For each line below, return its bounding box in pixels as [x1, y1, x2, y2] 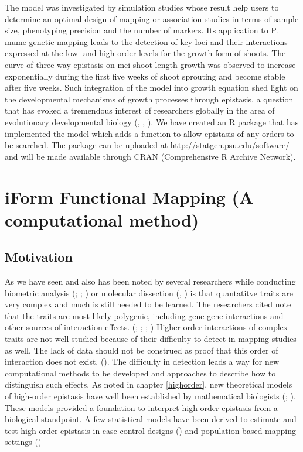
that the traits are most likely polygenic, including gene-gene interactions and [5, 309, 284, 321]
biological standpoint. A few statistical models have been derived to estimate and [5, 413, 297, 425]
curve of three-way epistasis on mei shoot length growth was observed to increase [5, 58, 296, 70]
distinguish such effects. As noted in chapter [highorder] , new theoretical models [5, 378, 292, 391]
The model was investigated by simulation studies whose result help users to [5, 1, 279, 13]
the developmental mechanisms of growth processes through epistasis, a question [5, 93, 294, 105]
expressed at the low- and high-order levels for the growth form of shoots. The [5, 47, 286, 59]
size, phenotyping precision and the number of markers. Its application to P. [5, 24, 278, 36]
